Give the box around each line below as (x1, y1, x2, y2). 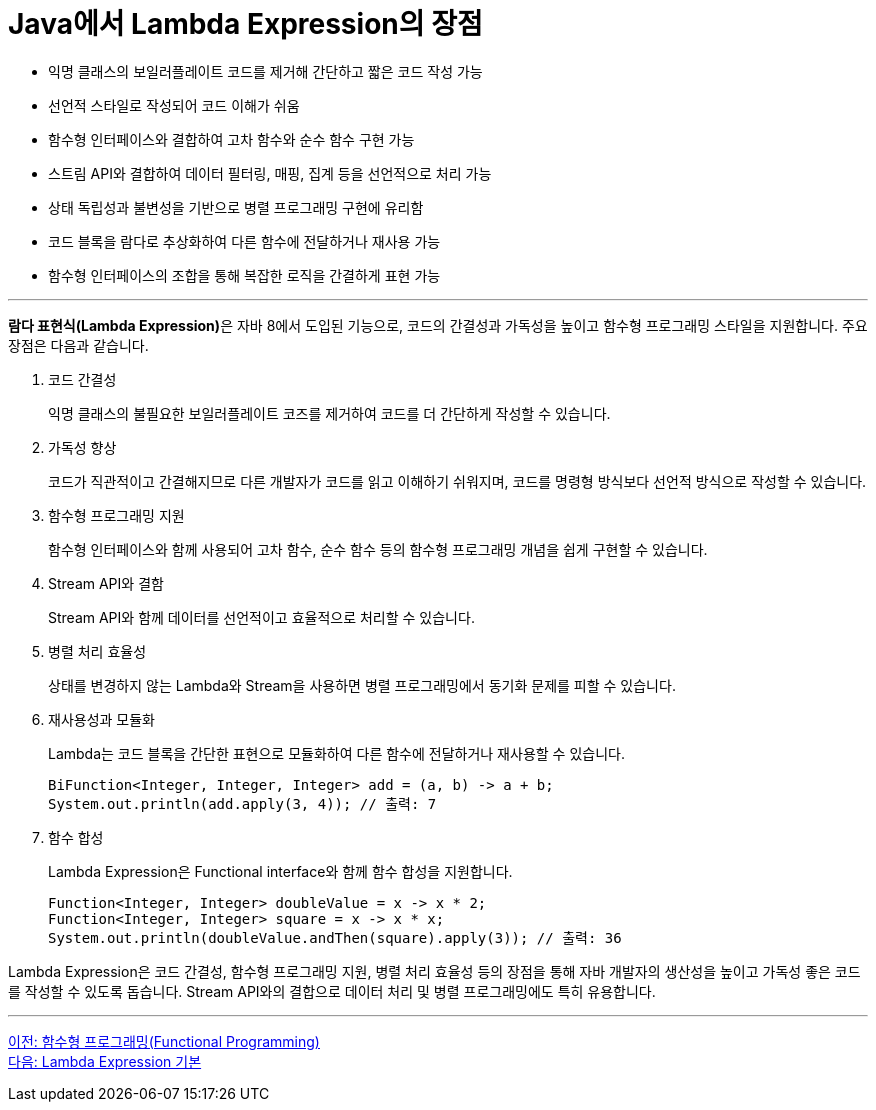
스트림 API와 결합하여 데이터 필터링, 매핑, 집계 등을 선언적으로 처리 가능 (48, 164, 492, 182)
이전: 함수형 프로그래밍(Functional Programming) (8, 1032, 320, 1050)
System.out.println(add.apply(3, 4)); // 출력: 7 (48, 795, 437, 812)
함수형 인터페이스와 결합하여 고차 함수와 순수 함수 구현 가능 (48, 130, 415, 148)
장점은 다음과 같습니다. (8, 336, 149, 354)
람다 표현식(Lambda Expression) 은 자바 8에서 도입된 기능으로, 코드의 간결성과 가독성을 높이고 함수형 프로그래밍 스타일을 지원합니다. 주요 (8, 316, 868, 334)
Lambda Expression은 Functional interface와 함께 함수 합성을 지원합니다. (48, 862, 513, 880)
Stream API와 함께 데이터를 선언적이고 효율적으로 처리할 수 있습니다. (48, 608, 475, 626)
